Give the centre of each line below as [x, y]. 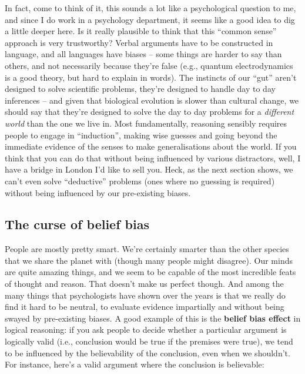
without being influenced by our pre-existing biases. [98, 192]
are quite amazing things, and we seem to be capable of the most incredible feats [150, 272]
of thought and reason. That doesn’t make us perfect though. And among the [144, 284]
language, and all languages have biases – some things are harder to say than [143, 54]
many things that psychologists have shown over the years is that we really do [145, 295]
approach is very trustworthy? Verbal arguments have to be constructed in [139, 42]
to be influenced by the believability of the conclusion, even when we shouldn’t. [148, 353]
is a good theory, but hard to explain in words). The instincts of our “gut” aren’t [151, 77]
